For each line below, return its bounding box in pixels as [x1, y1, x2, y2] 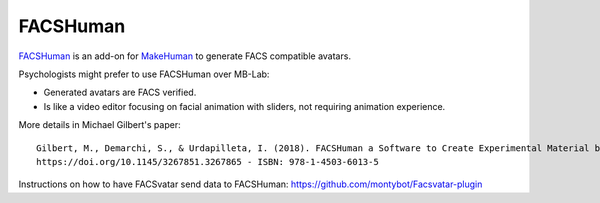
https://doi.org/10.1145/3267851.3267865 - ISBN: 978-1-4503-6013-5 [36, 156, 379, 167]
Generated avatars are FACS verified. [43, 86, 197, 99]
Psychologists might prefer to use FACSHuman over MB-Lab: [18, 68, 270, 80]
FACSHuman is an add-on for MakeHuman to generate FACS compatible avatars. [18, 50, 352, 62]
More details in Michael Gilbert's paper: [18, 119, 181, 131]
